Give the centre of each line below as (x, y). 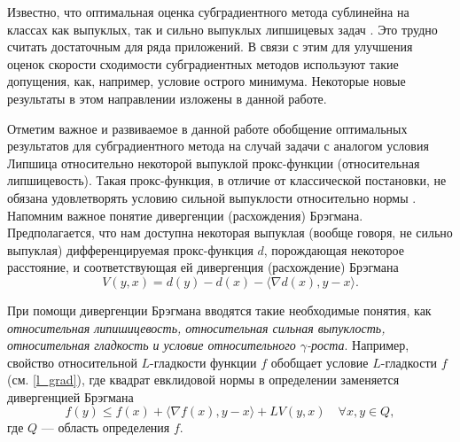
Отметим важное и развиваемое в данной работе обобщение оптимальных (207, 128)
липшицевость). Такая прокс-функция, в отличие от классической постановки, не (227, 180)
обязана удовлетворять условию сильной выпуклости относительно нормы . (212, 197)
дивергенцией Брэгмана (70, 396)
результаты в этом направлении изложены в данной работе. (167, 98)
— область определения (105, 427)
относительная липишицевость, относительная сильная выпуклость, (196, 327)
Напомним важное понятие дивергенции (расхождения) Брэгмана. (185, 215)
